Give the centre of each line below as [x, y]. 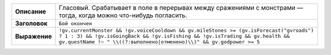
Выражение [33, 36]
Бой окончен [75, 24]
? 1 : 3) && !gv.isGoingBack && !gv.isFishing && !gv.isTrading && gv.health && [174, 36]
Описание [31, 11]
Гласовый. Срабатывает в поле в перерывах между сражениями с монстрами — [181, 8]
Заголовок [31, 23]
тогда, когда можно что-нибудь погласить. [123, 15]
